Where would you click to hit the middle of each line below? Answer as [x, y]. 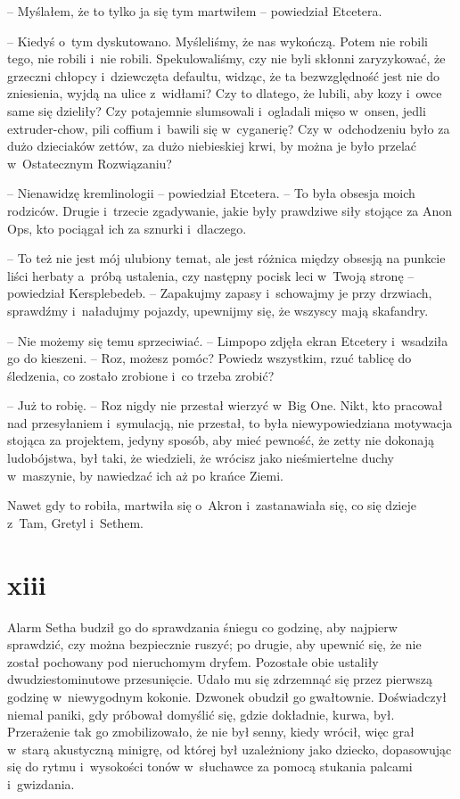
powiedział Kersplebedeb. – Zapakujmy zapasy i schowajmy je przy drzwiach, [220, 293]
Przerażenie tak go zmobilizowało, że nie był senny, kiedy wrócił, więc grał [211, 732]
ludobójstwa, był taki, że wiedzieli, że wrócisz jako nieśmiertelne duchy [201, 458]
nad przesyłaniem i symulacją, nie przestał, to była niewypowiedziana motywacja [230, 422]
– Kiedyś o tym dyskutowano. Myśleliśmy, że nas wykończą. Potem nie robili [218, 41]
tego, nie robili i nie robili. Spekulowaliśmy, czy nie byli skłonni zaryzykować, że [226, 58]
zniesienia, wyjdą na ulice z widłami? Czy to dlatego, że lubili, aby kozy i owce [225, 93]
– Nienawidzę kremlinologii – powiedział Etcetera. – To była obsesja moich [211, 193]
